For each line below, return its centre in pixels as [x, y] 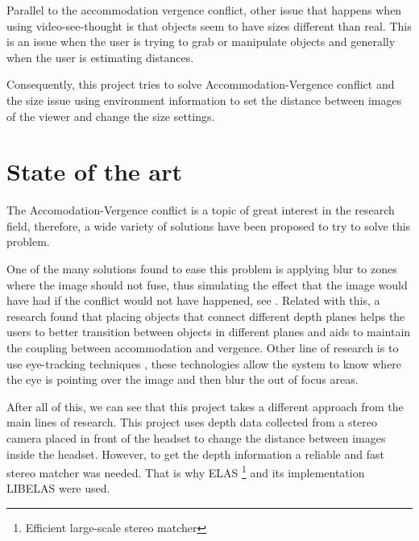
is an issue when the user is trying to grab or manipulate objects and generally [201, 42]
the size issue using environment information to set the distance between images [204, 100]
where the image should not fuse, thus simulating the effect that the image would [207, 284]
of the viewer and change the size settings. [111, 116]
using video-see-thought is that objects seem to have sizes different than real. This [209, 25]
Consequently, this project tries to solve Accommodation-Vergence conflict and [201, 84]
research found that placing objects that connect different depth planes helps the [206, 316]
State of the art [95, 171]
